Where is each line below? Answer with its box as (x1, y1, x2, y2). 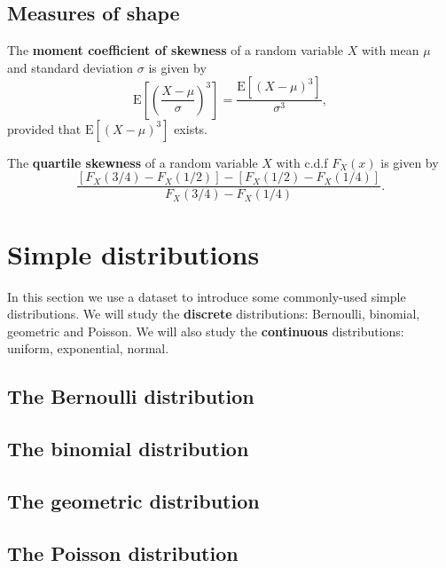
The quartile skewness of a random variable (7, 153, 258, 171)
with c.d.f (276, 153, 328, 171)
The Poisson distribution (7, 539, 239, 566)
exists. (174, 119, 208, 138)
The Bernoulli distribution (7, 383, 254, 410)
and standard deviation (7, 58, 134, 76)
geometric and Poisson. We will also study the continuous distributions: (7, 321, 404, 340)
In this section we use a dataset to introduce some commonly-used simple (7, 287, 406, 305)
